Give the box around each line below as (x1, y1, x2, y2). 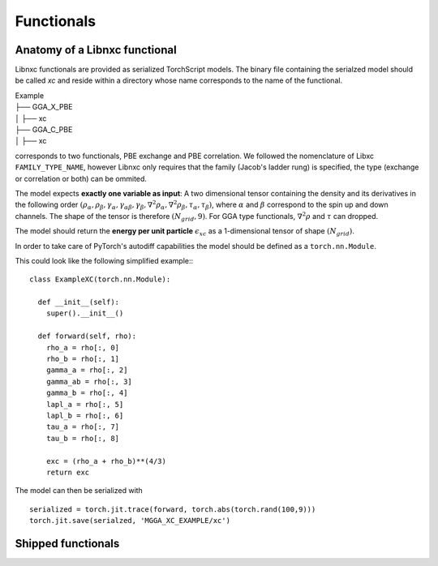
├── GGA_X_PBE (15, 102, 73, 112)
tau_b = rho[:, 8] (45, 434, 120, 443)
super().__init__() (45, 309, 124, 318)
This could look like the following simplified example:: (15, 255, 194, 265)
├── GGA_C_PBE (15, 125, 73, 135)
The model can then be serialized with (15, 486, 144, 495)
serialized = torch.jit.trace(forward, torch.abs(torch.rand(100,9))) (29, 504, 316, 514)
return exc (45, 467, 90, 477)
